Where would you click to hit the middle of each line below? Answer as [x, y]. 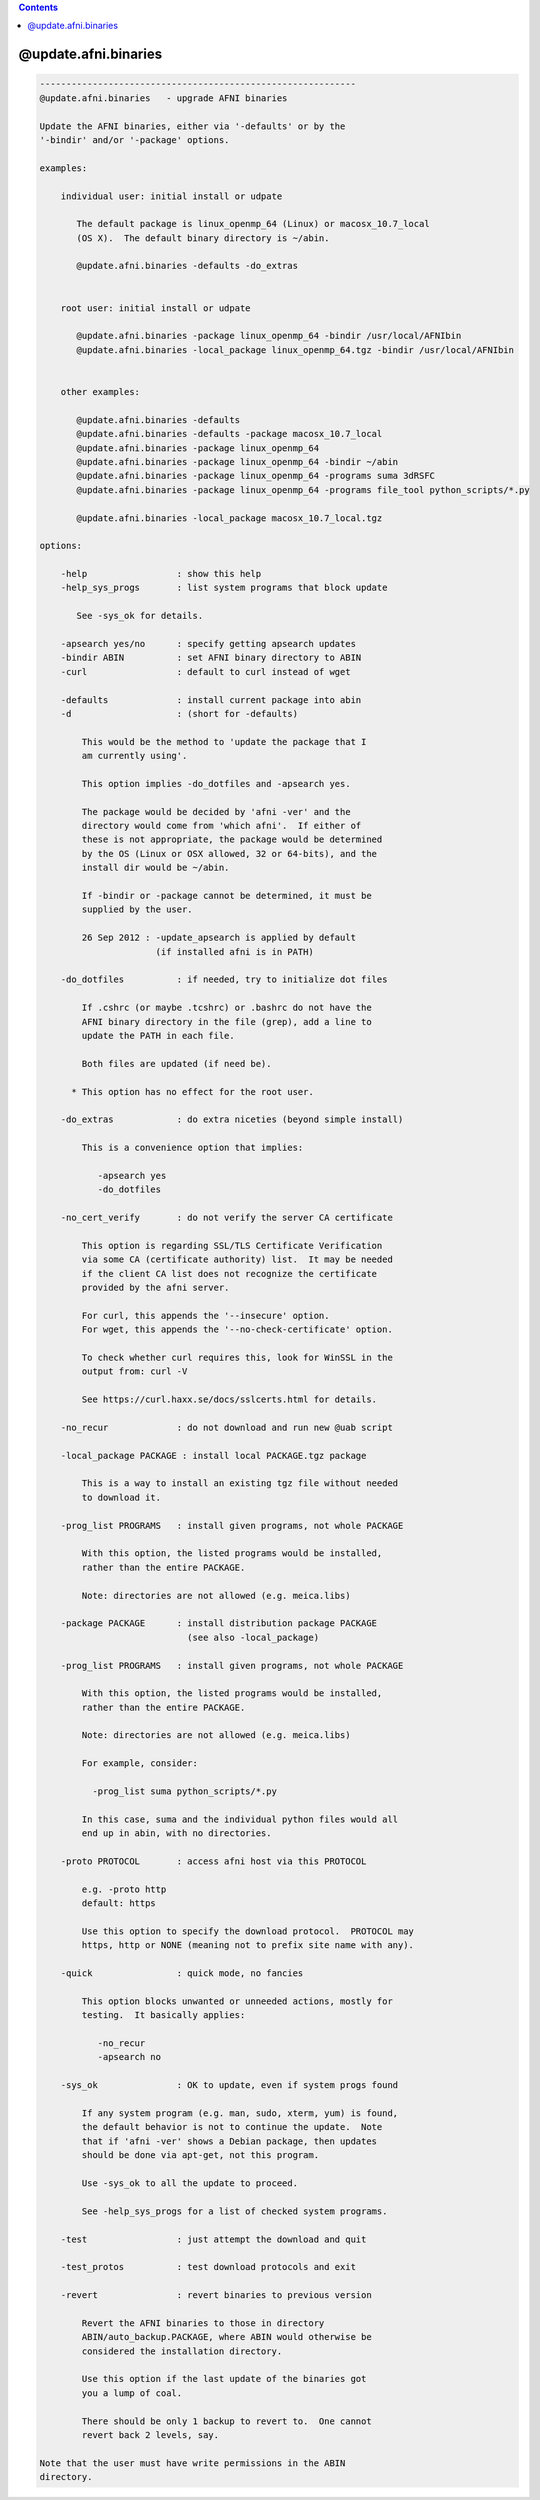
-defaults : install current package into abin [211, 699]
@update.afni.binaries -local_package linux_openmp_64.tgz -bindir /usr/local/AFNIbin [295, 349]
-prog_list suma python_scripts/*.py [184, 1791]
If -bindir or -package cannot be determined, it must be [226, 896]
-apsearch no [129, 2057]
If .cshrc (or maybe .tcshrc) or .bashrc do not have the [226, 1008]
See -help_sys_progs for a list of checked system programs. [234, 2211]
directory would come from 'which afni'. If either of [221, 826]
